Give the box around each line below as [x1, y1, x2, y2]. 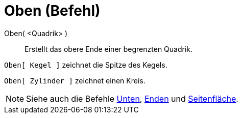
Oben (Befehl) [4, 2, 101, 19]
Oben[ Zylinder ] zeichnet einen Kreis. [4, 76, 146, 85]
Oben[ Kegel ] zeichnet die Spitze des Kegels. [4, 60, 167, 69]
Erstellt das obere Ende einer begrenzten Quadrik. [25, 44, 193, 53]
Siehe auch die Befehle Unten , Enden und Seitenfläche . [26, 93, 238, 104]
